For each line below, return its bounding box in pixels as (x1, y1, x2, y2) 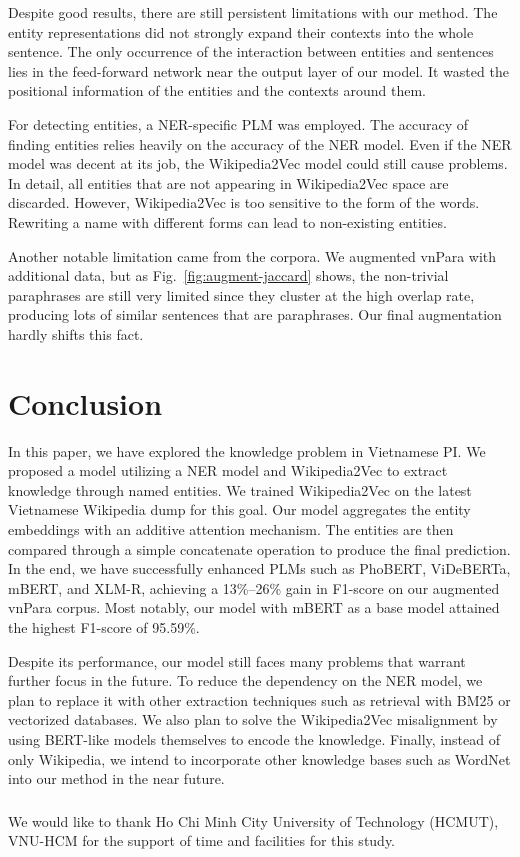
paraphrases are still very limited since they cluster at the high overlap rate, (8, 284, 475, 305)
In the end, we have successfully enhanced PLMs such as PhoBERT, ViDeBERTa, (8, 558, 511, 579)
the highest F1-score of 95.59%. (8, 616, 200, 637)
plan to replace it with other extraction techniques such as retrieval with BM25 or (8, 689, 511, 710)
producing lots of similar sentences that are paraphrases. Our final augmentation (8, 304, 502, 325)
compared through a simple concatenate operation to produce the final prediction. (8, 538, 511, 559)
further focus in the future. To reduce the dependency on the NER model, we (8, 670, 483, 691)
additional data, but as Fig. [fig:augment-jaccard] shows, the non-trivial (8, 265, 449, 286)
